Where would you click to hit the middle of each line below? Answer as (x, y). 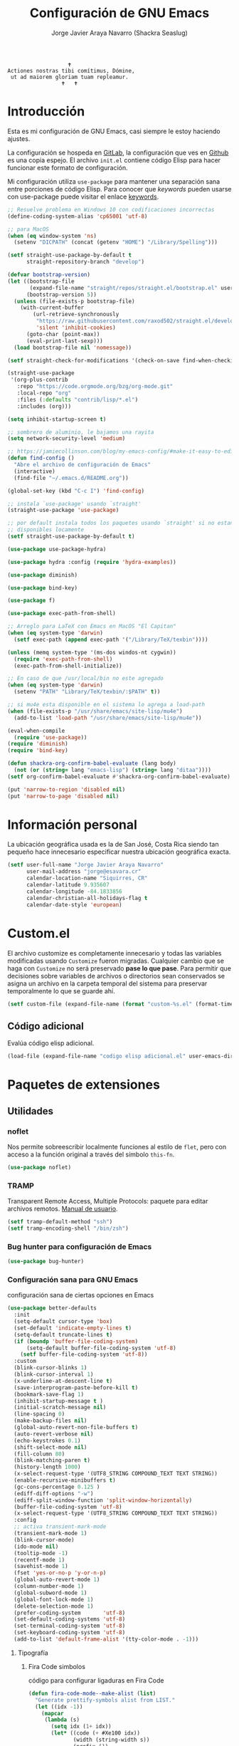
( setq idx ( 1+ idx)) (81, 1727)
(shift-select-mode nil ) (51, 1447)
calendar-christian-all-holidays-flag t (87, 898)
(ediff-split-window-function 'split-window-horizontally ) (103, 1500)
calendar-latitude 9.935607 (68, 885)
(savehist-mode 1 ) (41, 1567)
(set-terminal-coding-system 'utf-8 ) (70, 1626)
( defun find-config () (41, 458)
